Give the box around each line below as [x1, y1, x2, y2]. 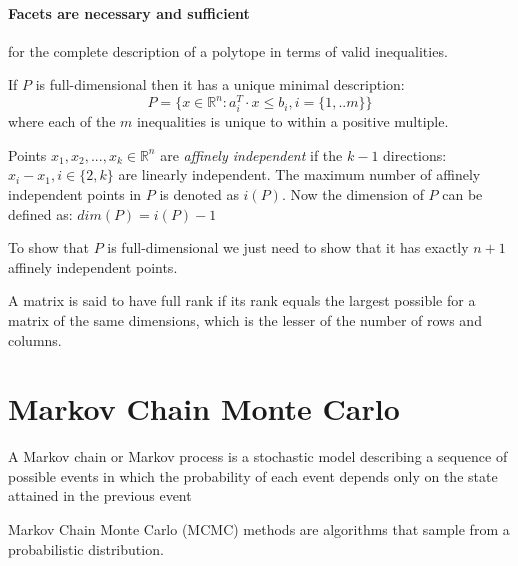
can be [442, 184, 483, 204]
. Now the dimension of [281, 184, 424, 204]
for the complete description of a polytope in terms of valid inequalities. [8, 40, 448, 61]
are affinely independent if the [160, 144, 343, 165]
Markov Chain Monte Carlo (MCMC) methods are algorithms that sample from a [8, 519, 510, 540]
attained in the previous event [8, 485, 192, 506]
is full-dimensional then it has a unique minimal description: [35, 74, 405, 95]
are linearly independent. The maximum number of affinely [118, 164, 481, 185]
